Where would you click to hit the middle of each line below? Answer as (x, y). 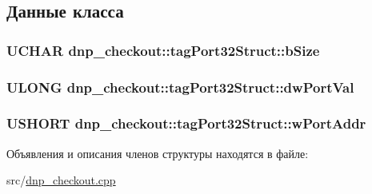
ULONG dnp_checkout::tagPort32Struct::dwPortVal (180, 87)
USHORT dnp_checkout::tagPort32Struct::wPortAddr (186, 123)
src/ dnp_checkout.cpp (61, 180)
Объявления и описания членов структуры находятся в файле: (158, 153)
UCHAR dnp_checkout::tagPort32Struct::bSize (163, 50)
